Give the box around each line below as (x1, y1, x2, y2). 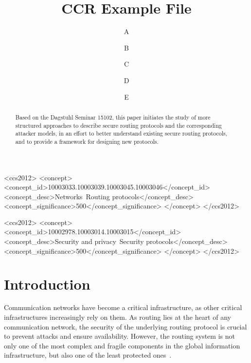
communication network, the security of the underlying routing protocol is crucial (4, 321, 247, 331)
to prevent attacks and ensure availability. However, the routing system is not (4, 331, 235, 341)
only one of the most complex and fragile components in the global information (4, 340, 240, 350)
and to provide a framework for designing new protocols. (15, 137, 159, 145)
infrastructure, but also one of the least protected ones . (4, 350, 172, 360)
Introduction (4, 274, 90, 294)
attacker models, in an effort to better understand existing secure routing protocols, (15, 129, 228, 138)
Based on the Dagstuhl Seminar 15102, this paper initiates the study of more (15, 113, 211, 121)
